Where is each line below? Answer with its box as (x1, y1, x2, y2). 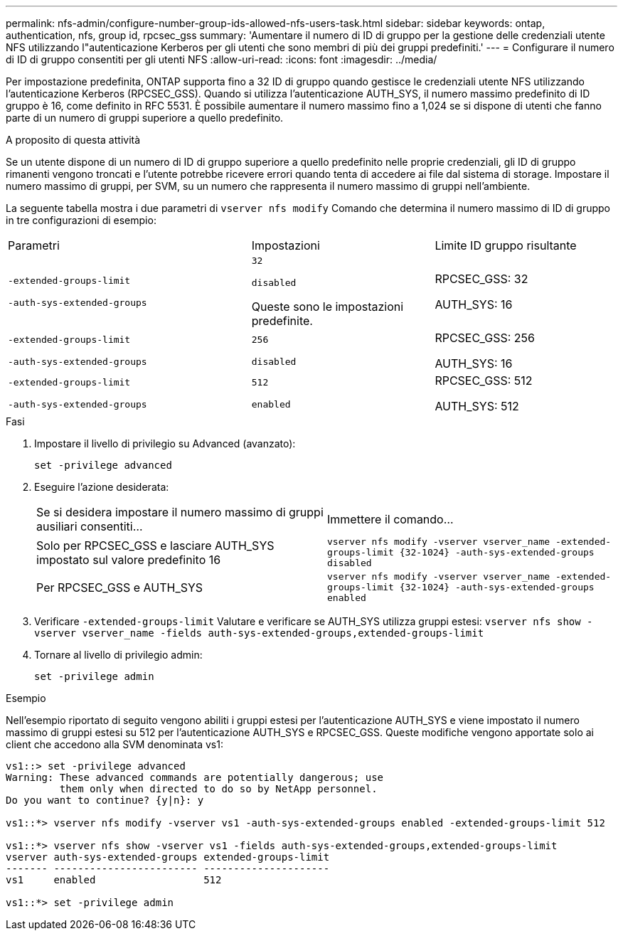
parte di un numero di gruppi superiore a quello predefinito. (6, 112, 284, 124)
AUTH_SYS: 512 (435, 399, 519, 413)
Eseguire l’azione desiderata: (34, 481, 169, 493)
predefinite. (251, 314, 313, 328)
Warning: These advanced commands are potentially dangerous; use (6, 772, 384, 783)
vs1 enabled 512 (6, 874, 222, 886)
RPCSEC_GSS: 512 (435, 373, 533, 388)
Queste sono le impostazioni (251, 299, 404, 314)
